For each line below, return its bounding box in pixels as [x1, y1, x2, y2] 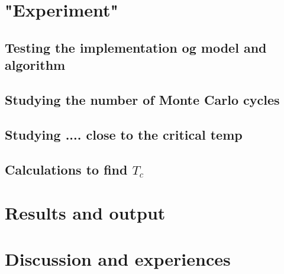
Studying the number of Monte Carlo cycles [5, 90, 280, 108]
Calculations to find [5, 160, 128, 178]
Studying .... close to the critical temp [5, 125, 243, 143]
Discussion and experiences [5, 247, 231, 271]
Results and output [5, 201, 166, 225]
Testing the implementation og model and [5, 38, 267, 56]
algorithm [5, 56, 66, 74]
